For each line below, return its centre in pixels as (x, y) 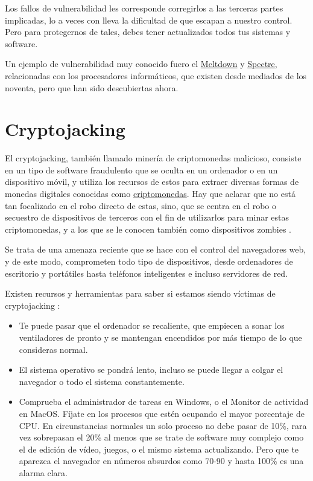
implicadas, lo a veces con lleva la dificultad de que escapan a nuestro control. (149, 20)
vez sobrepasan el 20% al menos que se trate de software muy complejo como (161, 437)
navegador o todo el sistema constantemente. (102, 381)
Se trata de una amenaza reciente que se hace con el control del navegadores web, (156, 249)
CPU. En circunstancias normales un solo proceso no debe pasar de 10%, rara (163, 425)
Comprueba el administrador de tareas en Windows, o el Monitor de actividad (164, 402)
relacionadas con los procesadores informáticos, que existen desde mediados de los (156, 75)
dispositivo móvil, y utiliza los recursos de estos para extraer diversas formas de (152, 182)
